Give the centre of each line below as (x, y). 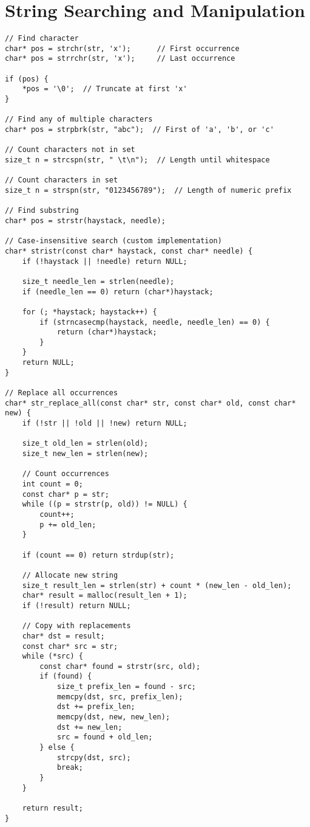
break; (70, 768)
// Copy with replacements (76, 626)
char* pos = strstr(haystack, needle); (85, 220)
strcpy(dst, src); (94, 757)
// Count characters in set (62, 180)
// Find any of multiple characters (79, 119)
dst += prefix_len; (96, 707)
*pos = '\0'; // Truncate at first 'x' (105, 89)
